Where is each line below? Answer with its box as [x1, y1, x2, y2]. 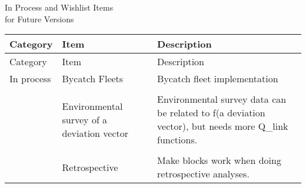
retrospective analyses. [157, 167, 250, 181]
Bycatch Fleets [62, 72, 124, 86]
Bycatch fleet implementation [157, 72, 278, 86]
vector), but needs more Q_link [157, 119, 288, 133]
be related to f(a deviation [157, 106, 265, 120]
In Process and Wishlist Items [5, 1, 114, 13]
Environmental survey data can [157, 92, 287, 106]
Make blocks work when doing [157, 153, 281, 167]
